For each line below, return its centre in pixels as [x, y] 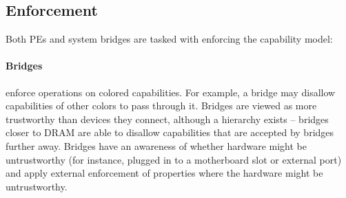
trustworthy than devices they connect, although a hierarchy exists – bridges [167, 119]
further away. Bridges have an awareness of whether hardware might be [156, 145]
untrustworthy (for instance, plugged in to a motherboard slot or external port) [174, 159]
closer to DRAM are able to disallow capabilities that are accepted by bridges [170, 132]
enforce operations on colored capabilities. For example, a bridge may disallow [171, 92]
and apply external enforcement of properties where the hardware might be [164, 173]
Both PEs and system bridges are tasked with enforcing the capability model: [169, 39]
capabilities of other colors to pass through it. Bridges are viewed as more [161, 106]
